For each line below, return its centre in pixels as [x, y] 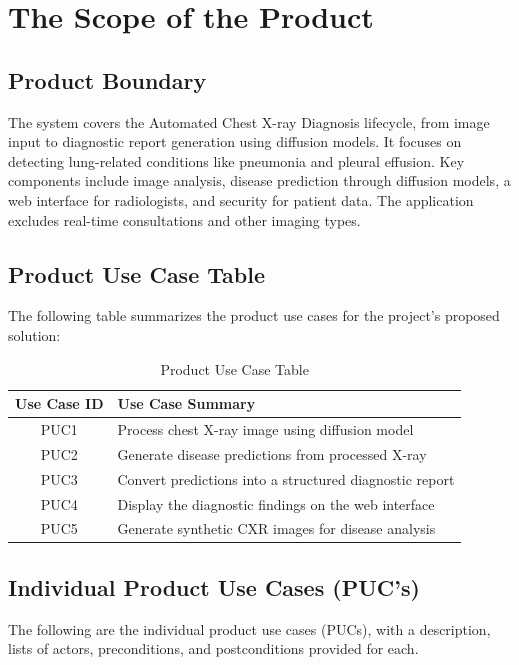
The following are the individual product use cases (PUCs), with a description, [249, 628]
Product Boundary [107, 79]
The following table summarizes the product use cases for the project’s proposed [254, 315]
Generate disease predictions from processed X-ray [272, 453]
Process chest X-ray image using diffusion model [265, 428]
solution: [34, 334]
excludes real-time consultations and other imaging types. [184, 219]
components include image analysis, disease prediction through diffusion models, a [259, 180]
